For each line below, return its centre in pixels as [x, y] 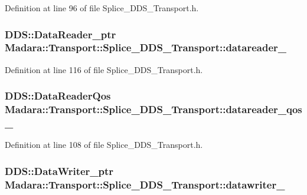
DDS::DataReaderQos [58, 96]
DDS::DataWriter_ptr [59, 171]
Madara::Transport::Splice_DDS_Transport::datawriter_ [145, 184]
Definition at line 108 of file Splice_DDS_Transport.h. [104, 145]
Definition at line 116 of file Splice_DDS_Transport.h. [104, 69]
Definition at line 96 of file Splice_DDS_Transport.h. [102, 8]
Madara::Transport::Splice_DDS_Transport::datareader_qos [153, 109]
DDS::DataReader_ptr [61, 34]
